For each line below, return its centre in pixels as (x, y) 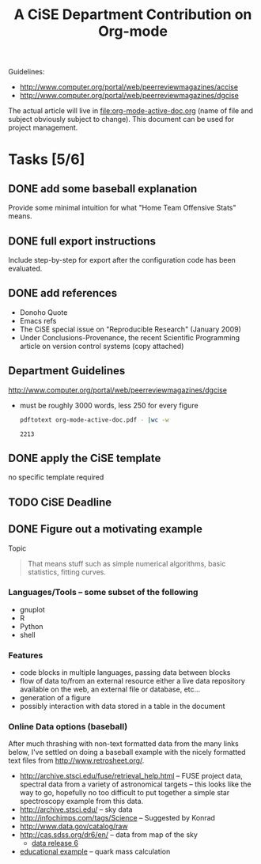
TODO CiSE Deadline (60, 502)
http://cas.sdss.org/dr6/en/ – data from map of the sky (108, 835)
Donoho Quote (43, 312)
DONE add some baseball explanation (103, 189)
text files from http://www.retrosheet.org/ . (76, 760)
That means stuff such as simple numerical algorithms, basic (127, 563)
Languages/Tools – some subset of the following (103, 593)
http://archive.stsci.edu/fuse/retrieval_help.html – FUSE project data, (131, 776)
